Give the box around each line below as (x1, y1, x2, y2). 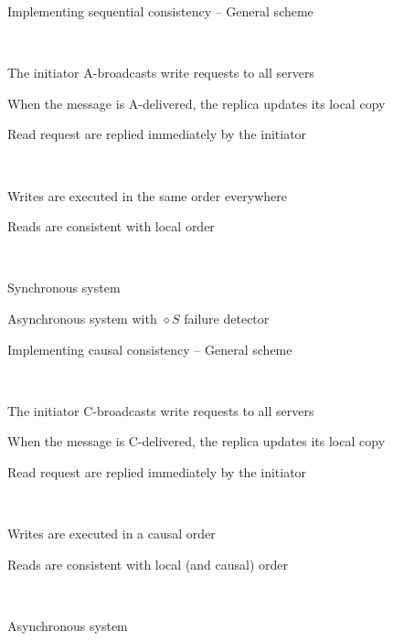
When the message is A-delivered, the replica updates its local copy (7, 93, 386, 112)
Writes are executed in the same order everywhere (7, 186, 288, 205)
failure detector (184, 308, 270, 327)
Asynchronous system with (7, 308, 157, 327)
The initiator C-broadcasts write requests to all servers (7, 401, 314, 420)
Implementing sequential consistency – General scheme (7, 2, 313, 20)
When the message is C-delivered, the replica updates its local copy (7, 432, 386, 451)
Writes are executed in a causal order (7, 524, 216, 543)
